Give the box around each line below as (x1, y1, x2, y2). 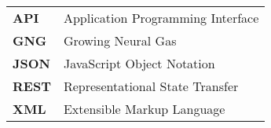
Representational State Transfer (63, 77, 239, 95)
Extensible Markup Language (63, 100, 225, 118)
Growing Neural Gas (63, 31, 177, 49)
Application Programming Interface (63, 9, 259, 27)
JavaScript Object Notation (63, 54, 215, 72)
